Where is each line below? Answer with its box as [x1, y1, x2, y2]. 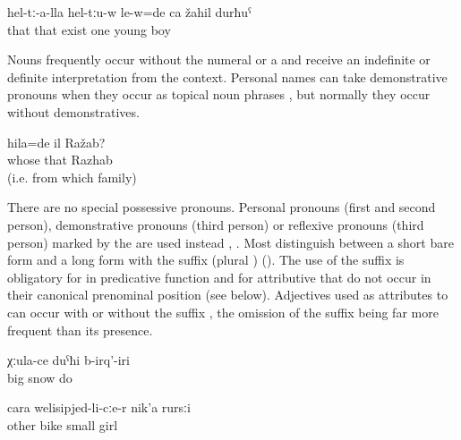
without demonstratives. [7, 102, 140, 121]
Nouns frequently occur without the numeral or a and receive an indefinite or [7, 50, 431, 69]
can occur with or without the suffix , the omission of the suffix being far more [7, 302, 439, 321]
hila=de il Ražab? [7, 132, 106, 151]
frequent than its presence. [7, 320, 153, 339]
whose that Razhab [7, 150, 113, 169]
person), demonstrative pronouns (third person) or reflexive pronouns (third [7, 215, 424, 233]
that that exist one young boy [7, 20, 171, 38]
